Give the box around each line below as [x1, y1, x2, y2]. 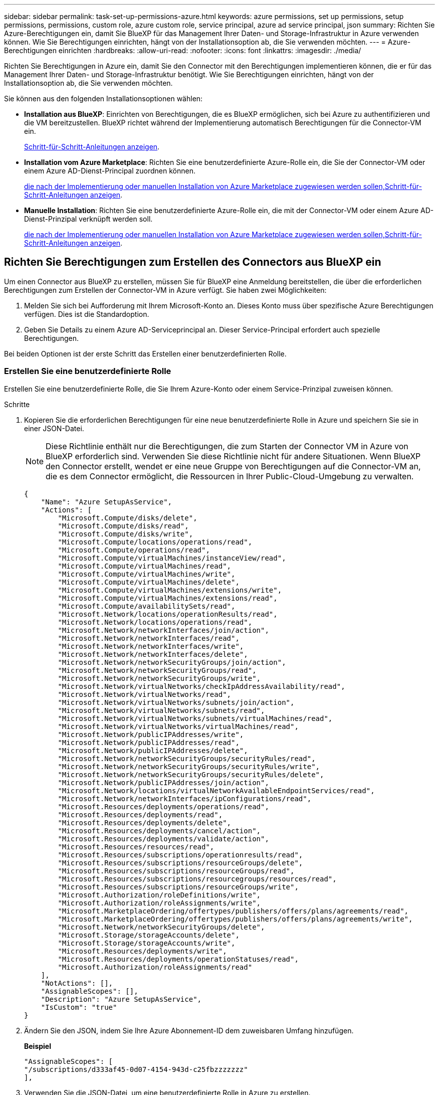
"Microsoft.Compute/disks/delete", [58, 513, 197, 522]
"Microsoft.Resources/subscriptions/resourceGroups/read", [58, 866, 295, 875]
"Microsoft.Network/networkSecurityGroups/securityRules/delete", [58, 770, 324, 779]
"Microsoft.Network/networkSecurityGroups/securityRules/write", [58, 762, 320, 771]
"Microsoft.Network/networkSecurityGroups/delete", [58, 923, 265, 931]
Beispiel [24, 1041, 51, 1050]
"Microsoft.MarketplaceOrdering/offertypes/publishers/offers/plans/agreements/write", [58, 915, 413, 923]
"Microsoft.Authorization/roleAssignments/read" [58, 963, 253, 971]
